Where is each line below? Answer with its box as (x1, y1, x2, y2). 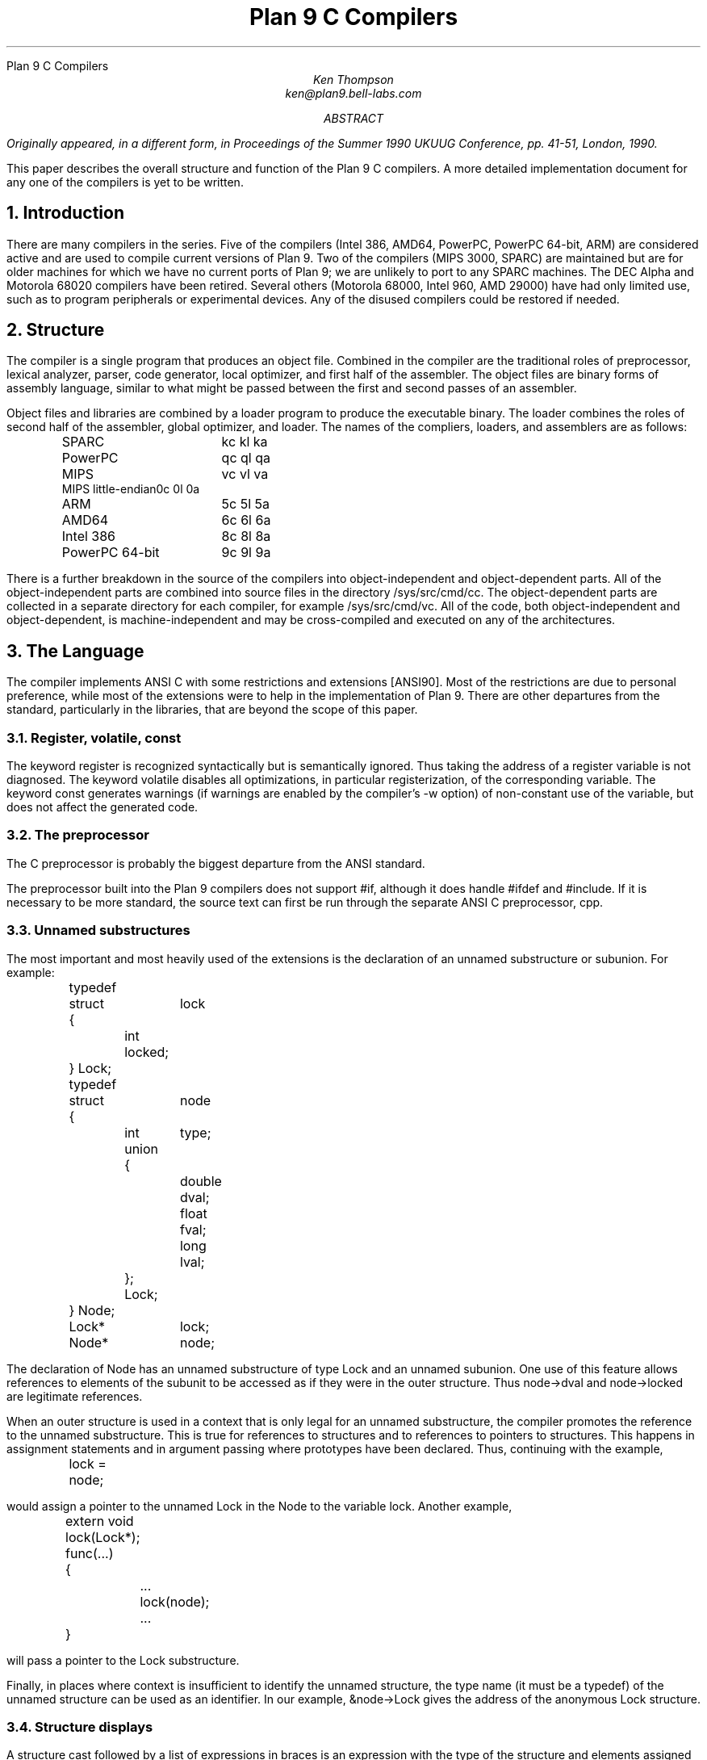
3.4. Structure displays (6, 1718, 153, 1735)
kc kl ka (221, 434, 268, 450)
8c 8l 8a (221, 528, 271, 545)
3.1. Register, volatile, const (6, 729, 182, 746)
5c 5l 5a (221, 496, 270, 513)
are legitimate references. (6, 1389, 143, 1403)
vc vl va (221, 466, 269, 483)
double (179, 1172, 222, 1189)
